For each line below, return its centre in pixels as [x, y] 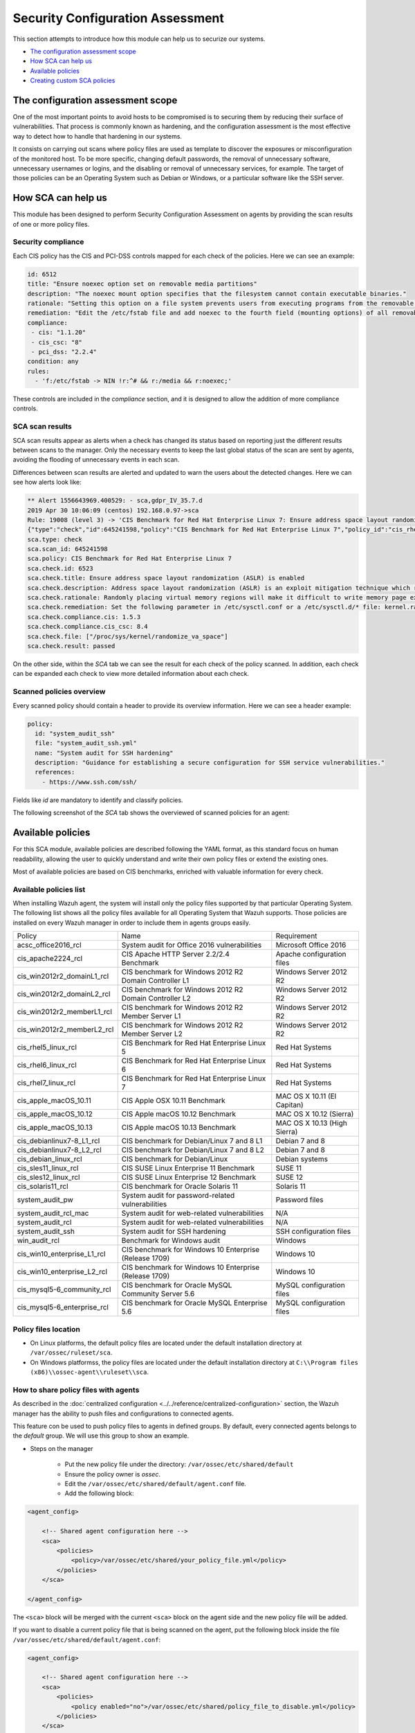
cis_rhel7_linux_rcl [46, 1083]
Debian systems [302, 1159]
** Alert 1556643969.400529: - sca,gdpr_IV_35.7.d [115, 500]
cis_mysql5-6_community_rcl [64, 1289]
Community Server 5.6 [158, 1294]
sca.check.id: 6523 [60, 568]
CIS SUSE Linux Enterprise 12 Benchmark [189, 1177]
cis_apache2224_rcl [50, 959]
